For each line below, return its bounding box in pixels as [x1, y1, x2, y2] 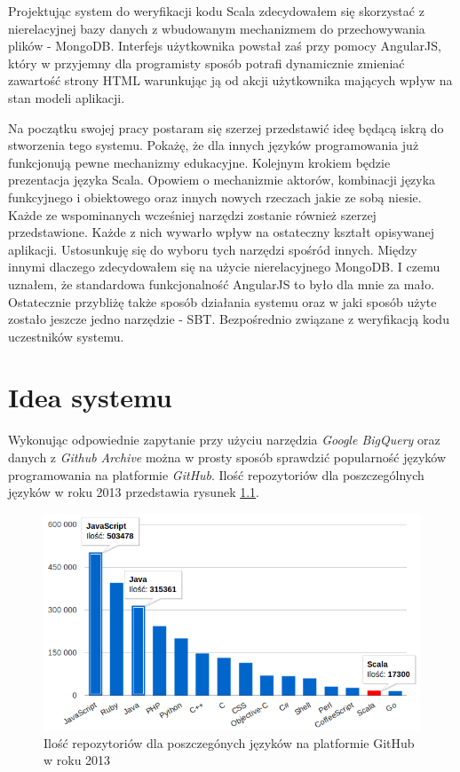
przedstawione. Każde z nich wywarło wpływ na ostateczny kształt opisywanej [8, 223, 434, 241]
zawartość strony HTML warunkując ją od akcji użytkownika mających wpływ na [8, 71, 453, 90]
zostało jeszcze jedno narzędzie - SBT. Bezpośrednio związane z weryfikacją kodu [8, 310, 449, 328]
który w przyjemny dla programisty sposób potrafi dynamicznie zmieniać [8, 53, 405, 72]
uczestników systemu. [8, 327, 124, 345]
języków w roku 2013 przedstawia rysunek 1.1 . [8, 483, 260, 501]
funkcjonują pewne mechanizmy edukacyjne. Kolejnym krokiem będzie [8, 153, 391, 171]
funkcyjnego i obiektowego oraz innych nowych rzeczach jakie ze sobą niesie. [8, 187, 422, 206]
